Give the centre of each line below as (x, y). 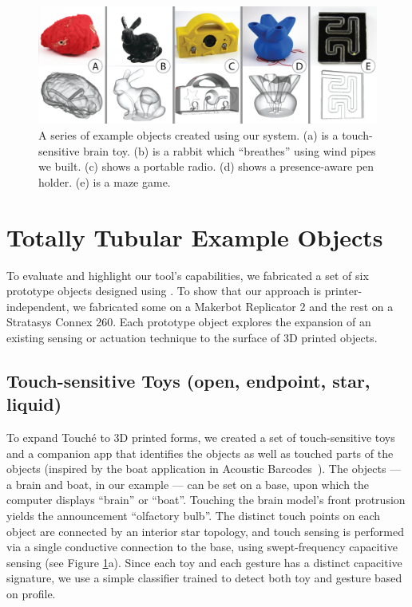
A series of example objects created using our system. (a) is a (188, 135)
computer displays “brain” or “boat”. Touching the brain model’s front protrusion (206, 500)
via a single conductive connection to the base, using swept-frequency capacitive (202, 547)
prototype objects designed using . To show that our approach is (164, 291)
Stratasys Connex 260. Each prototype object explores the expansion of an (189, 322)
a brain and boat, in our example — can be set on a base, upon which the (188, 484)
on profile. (31, 593)
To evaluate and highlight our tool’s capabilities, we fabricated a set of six (188, 275)
